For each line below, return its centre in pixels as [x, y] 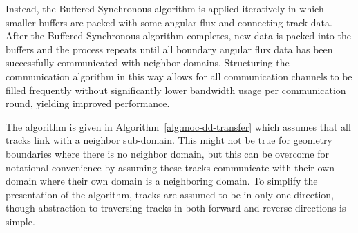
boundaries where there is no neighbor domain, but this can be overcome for [167, 153]
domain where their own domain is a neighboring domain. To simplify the [162, 181]
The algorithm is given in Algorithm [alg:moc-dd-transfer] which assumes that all [178, 126]
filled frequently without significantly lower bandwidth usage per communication [176, 90]
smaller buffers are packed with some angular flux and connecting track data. [169, 22]
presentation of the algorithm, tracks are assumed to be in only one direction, [170, 194]
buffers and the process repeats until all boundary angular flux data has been [169, 49]
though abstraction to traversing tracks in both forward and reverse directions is [176, 208]
